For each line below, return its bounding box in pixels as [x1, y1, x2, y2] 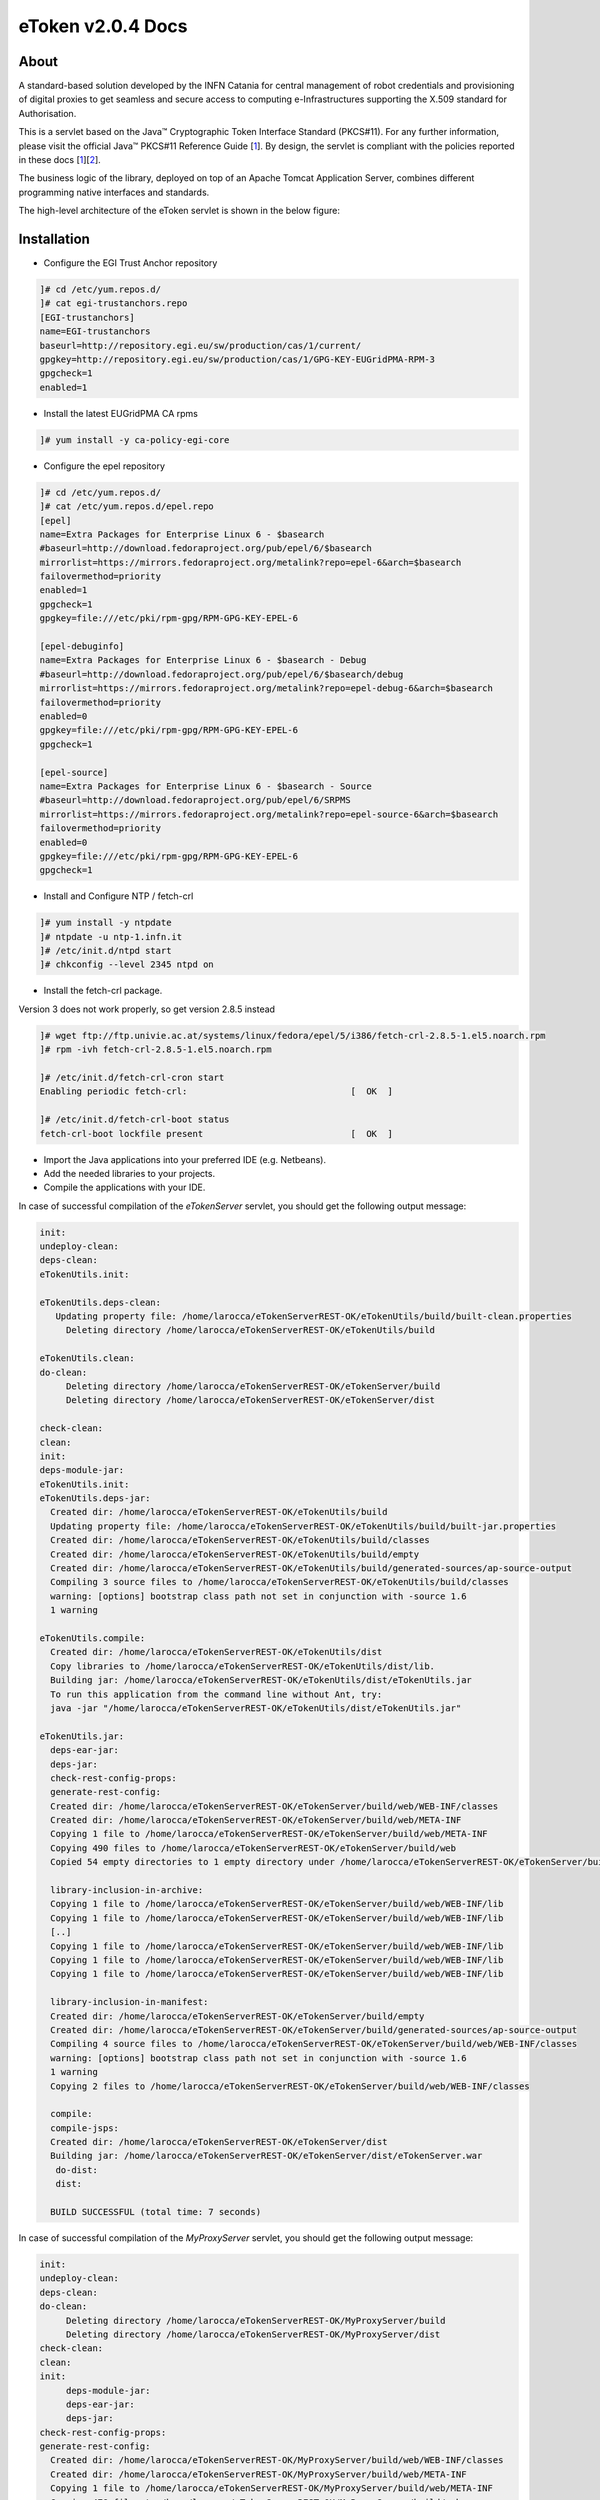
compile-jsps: [50, 2122, 120, 2134]
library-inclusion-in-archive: [50, 1885, 204, 1896]
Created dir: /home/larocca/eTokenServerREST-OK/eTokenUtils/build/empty [50, 1548, 420, 1560]
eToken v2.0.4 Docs [18, 15, 189, 37]
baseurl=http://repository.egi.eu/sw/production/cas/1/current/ [39, 340, 362, 351]
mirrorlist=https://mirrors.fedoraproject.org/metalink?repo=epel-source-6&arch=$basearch [39, 808, 499, 820]
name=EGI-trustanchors [39, 326, 151, 337]
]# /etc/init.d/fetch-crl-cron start [39, 1071, 225, 1083]
